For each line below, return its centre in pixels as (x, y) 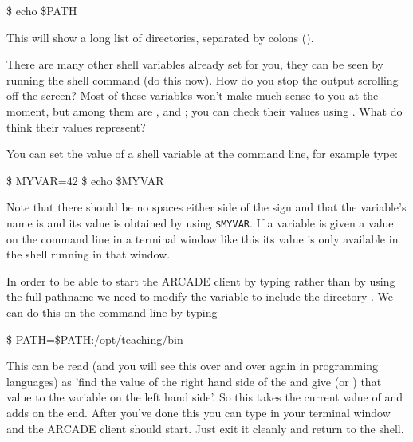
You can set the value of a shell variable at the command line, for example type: (202, 154)
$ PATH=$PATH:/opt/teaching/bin (95, 339)
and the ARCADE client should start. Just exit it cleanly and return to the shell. (205, 428)
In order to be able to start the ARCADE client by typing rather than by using (201, 280)
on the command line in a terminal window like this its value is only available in (203, 238)
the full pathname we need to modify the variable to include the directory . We (200, 296)
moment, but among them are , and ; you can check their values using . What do (205, 110)
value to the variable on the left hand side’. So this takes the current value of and (205, 397)
